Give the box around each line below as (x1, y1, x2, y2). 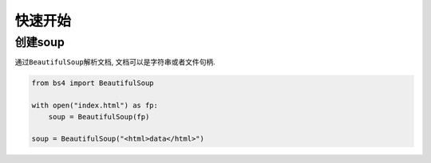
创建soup (14, 35, 65, 49)
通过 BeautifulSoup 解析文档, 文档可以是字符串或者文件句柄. (14, 57, 215, 67)
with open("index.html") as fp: (31, 101, 159, 111)
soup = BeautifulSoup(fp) (48, 112, 150, 121)
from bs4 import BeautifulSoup (31, 79, 155, 87)
